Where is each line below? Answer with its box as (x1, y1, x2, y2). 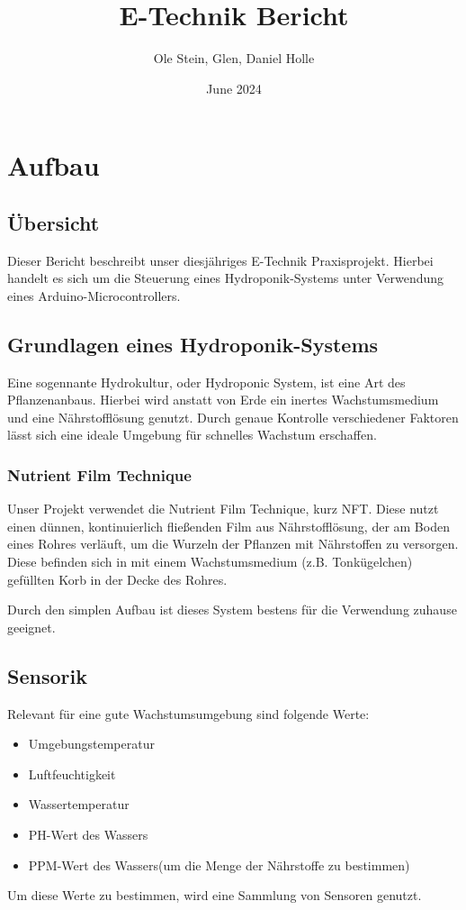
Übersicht (7, 208, 100, 236)
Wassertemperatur (28, 795, 130, 814)
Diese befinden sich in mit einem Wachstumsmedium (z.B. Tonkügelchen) (7, 552, 413, 571)
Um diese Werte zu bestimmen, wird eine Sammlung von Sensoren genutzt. (7, 886, 422, 905)
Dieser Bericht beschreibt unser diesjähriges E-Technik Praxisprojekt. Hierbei (7, 250, 434, 269)
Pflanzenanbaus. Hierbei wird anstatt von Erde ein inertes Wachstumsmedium (7, 390, 439, 409)
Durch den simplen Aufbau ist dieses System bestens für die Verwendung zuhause (7, 600, 457, 619)
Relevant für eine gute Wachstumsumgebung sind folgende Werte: (7, 704, 370, 723)
